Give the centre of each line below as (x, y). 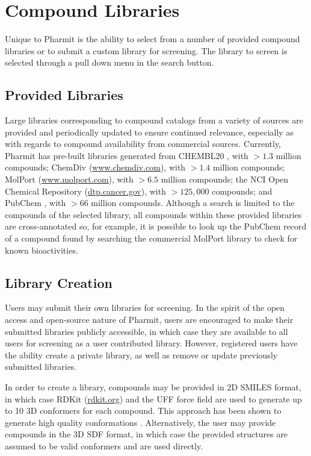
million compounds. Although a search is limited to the (193, 203)
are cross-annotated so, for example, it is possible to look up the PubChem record (156, 226)
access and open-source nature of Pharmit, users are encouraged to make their (149, 320)
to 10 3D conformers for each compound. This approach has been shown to (143, 411)
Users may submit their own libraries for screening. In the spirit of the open (145, 308)
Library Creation (59, 282)
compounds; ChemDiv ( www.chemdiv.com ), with (95, 167)
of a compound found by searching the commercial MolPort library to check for (151, 238)
